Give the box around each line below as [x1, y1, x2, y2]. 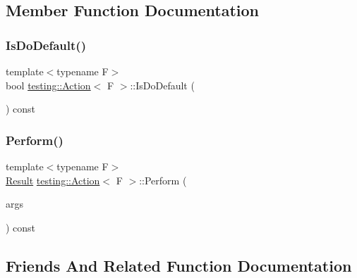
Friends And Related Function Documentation [6, 254, 352, 276]
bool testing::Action [6, 77, 91, 92]
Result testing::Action [6, 172, 100, 187]
